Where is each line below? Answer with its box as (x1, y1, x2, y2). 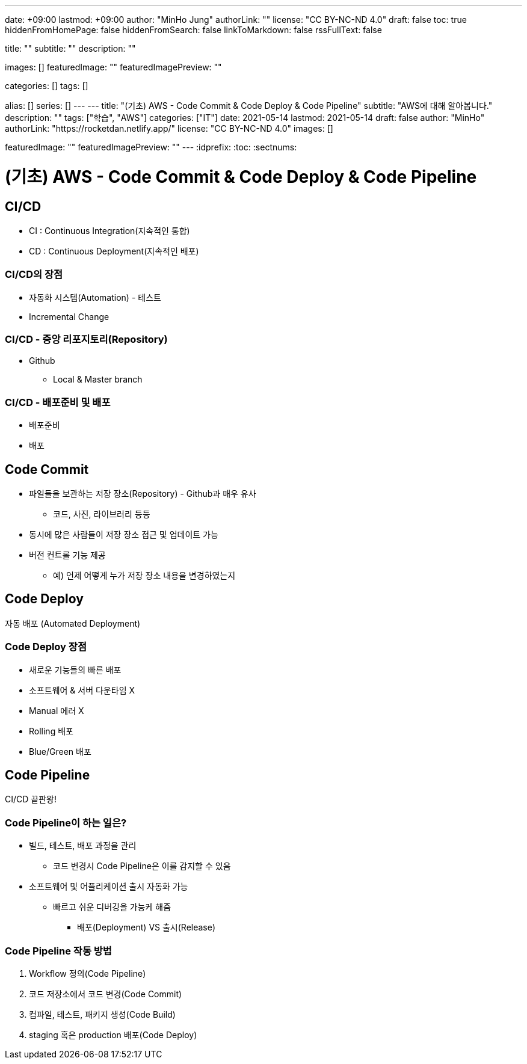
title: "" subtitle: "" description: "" (5, 43, 136, 54)
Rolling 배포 (29, 725, 73, 736)
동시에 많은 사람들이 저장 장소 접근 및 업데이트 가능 (29, 529, 218, 540)
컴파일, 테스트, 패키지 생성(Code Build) (29, 1009, 176, 1019)
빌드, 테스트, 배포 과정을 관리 (29, 840, 137, 851)
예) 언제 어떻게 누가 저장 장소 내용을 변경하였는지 (53, 570, 236, 581)
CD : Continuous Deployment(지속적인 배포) (29, 245, 199, 256)
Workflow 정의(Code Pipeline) (29, 968, 146, 979)
